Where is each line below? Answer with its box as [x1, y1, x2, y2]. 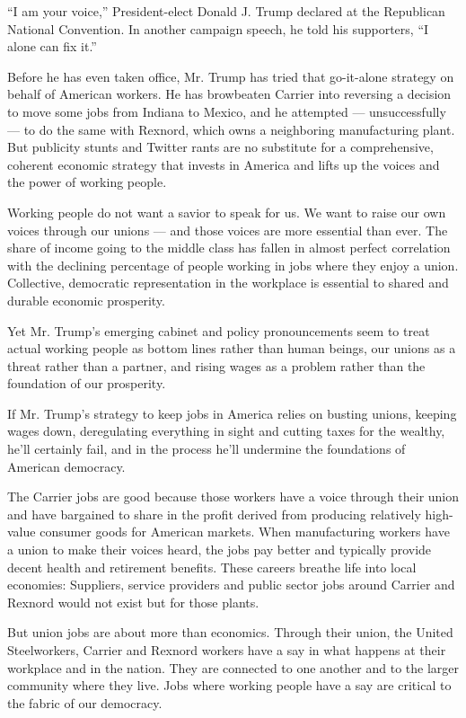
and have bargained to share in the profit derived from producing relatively [7, 504, 421, 523]
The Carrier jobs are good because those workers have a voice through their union [7, 487, 460, 506]
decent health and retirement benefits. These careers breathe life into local [7, 557, 417, 576]
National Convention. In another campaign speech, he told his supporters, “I [7, 19, 429, 38]
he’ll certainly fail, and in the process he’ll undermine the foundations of [7, 439, 406, 458]
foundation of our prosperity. [7, 374, 166, 393]
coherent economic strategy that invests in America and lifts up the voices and [7, 155, 440, 173]
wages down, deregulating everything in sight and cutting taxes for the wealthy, [7, 421, 445, 440]
